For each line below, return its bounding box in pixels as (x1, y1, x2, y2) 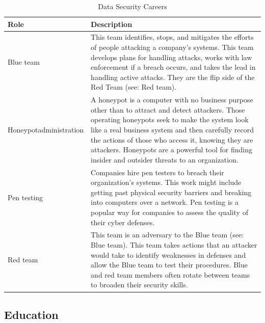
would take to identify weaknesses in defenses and (91, 249, 246, 260)
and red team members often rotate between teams (91, 269, 250, 280)
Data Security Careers (98, 1, 167, 11)
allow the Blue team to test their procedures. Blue (91, 259, 248, 270)
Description (91, 18, 132, 29)
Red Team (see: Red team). (91, 82, 177, 92)
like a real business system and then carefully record (91, 124, 254, 135)
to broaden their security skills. (91, 279, 188, 290)
